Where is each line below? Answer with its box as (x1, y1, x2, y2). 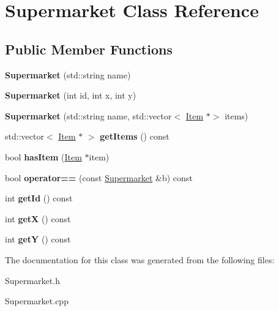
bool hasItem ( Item (5, 150, 82, 163)
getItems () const (100, 130, 169, 143)
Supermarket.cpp (5, 294, 69, 307)
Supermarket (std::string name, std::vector (5, 109, 172, 122)
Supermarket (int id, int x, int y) (5, 89, 136, 102)
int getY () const (5, 233, 71, 245)
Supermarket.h (5, 274, 60, 287)
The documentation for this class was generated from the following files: (5, 253, 275, 266)
